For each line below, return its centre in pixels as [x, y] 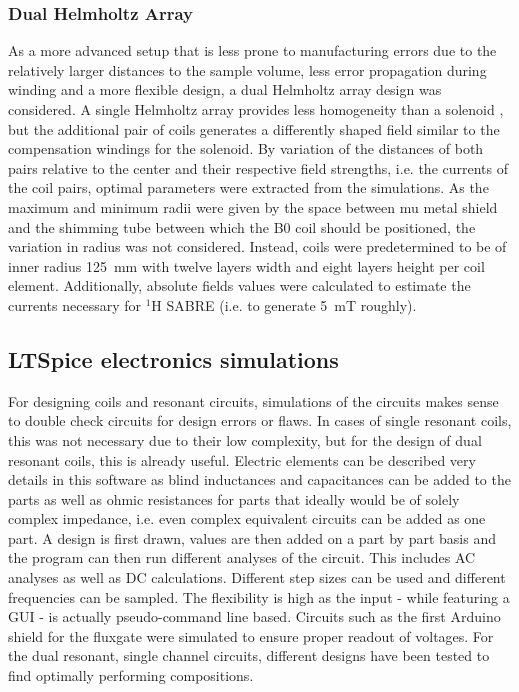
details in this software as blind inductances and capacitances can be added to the [259, 479]
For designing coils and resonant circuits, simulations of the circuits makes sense [253, 400]
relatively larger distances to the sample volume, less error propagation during [247, 69]
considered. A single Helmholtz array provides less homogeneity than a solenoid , [256, 109]
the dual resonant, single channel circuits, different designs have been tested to [249, 655]
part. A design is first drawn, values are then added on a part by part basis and [252, 537]
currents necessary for [74, 304]
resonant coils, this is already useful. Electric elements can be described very [242, 459]
